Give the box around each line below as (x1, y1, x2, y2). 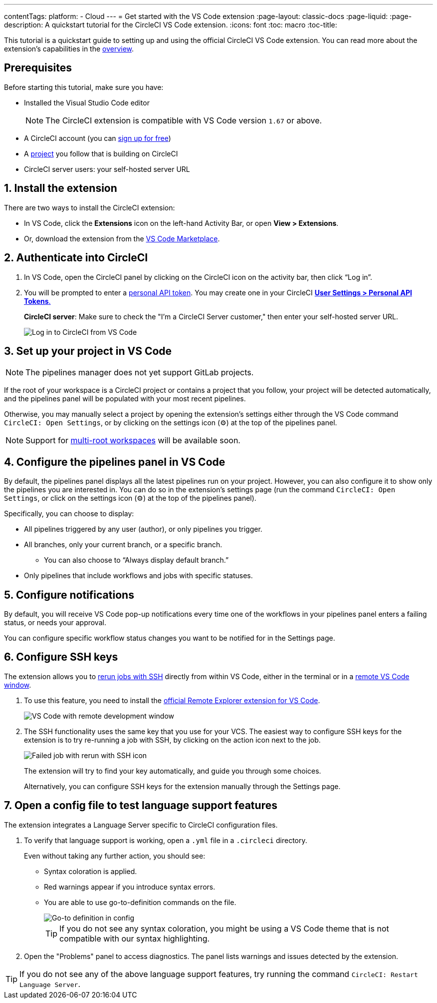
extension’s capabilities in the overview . (4, 44, 134, 53)
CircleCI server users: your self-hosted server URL (24, 164, 190, 173)
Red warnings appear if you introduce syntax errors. (44, 882, 216, 891)
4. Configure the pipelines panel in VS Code (4, 455, 225, 468)
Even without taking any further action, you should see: (24, 851, 206, 860)
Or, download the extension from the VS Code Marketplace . (24, 234, 220, 243)
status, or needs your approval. (4, 618, 106, 627)
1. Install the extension (4, 182, 117, 195)
